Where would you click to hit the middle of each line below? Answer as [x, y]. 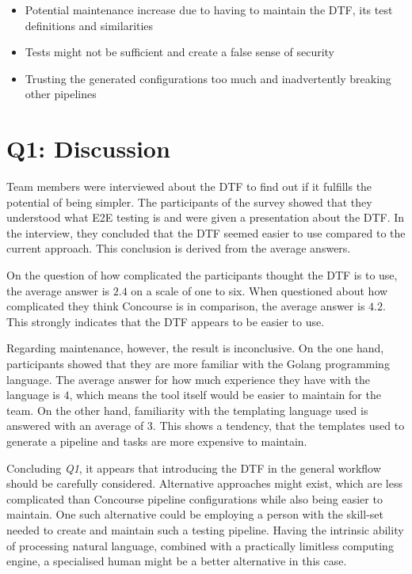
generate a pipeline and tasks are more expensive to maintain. [157, 441]
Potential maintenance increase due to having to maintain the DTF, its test [209, 10]
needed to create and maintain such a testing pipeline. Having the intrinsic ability [205, 529]
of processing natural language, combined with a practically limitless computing [200, 545]
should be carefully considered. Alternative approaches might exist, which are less [204, 483]
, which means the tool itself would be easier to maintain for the [225, 395]
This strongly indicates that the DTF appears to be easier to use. [166, 321]
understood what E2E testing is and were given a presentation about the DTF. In [206, 217]
